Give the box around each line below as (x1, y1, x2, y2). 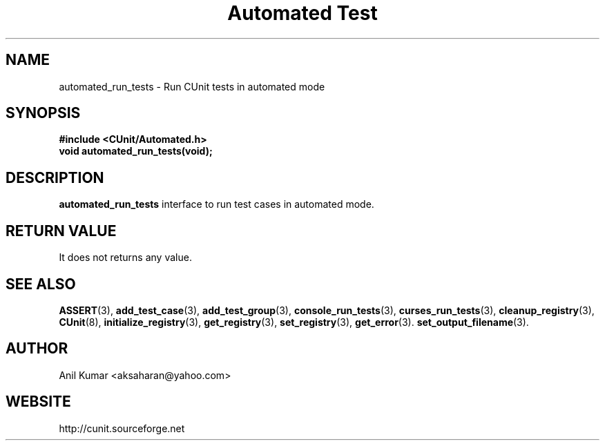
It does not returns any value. (59, 251, 192, 264)
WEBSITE (6, 393, 71, 411)
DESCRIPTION (6, 168, 104, 186)
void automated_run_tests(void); (59, 145, 213, 157)
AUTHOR (6, 340, 68, 358)
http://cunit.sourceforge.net (59, 422, 185, 434)
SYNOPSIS (6, 104, 81, 122)
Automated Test (227, 1, 378, 25)
